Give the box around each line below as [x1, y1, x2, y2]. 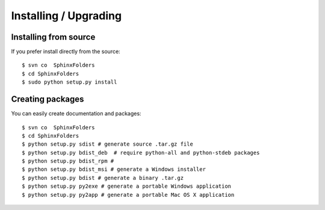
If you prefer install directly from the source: [11, 48, 120, 55]
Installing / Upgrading [11, 9, 122, 22]
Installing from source [11, 32, 96, 42]
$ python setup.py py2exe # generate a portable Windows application [22, 183, 232, 190]
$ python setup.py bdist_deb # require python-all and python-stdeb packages [22, 149, 260, 156]
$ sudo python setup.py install [22, 79, 117, 85]
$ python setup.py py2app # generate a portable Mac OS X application [22, 191, 235, 198]
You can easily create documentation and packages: [11, 110, 141, 117]
